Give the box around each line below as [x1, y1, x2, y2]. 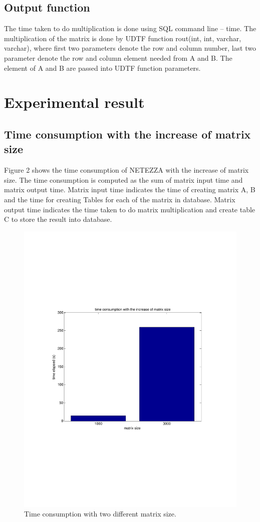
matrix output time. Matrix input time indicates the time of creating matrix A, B [4, 184, 255, 195]
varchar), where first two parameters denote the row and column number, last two [4, 43, 256, 53]
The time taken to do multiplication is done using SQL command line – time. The [4, 23, 256, 34]
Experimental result [4, 92, 145, 112]
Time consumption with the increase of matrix [4, 126, 251, 142]
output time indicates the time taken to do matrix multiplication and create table [4, 204, 255, 214]
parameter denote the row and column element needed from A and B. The [4, 52, 232, 63]
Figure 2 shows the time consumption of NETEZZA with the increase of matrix [4, 165, 249, 175]
